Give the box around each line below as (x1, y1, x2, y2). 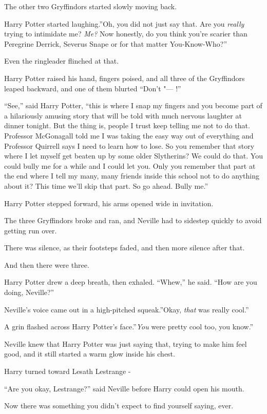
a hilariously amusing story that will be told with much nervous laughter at (4, 110, 242, 121)
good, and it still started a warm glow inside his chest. (4, 348, 175, 359)
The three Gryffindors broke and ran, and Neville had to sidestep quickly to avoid (4, 215, 262, 226)
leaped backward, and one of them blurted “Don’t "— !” (4, 83, 181, 93)
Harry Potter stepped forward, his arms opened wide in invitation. (4, 198, 214, 208)
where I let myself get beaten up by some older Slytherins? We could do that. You (4, 150, 263, 161)
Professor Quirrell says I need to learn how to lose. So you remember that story (4, 140, 255, 151)
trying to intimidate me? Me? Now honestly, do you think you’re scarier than (4, 28, 247, 39)
